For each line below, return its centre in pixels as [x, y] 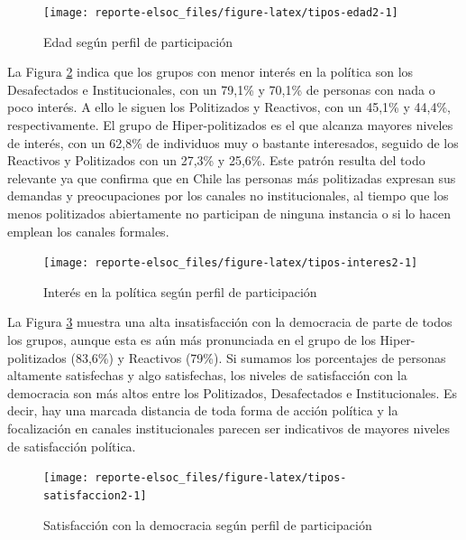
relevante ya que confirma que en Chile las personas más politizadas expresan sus [232, 177]
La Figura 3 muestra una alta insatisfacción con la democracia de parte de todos [230, 322]
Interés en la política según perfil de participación [180, 291]
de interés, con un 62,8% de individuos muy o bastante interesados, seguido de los [233, 142]
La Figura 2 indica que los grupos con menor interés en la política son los [210, 72]
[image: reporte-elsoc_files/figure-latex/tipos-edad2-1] [221, 13]
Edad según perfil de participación [138, 41]
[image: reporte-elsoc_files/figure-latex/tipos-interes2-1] [231, 263]
